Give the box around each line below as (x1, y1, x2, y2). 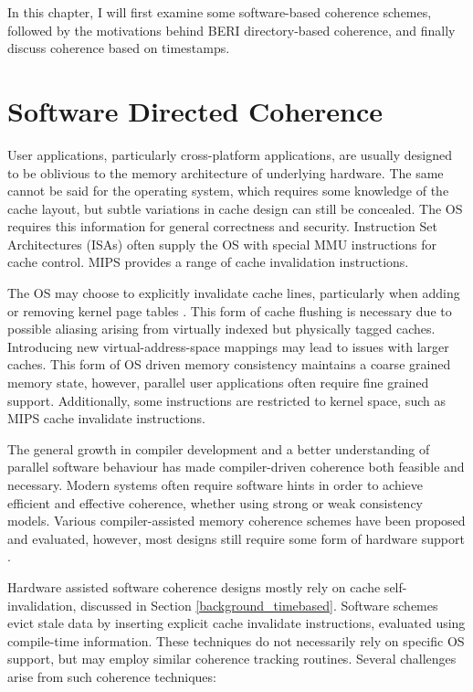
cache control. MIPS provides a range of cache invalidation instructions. (7, 252, 409, 271)
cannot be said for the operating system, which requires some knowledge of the (7, 181, 449, 200)
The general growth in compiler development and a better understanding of (7, 439, 430, 458)
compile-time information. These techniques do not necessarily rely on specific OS (7, 631, 465, 650)
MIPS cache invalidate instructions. (7, 409, 206, 428)
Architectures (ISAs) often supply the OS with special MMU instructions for (7, 234, 437, 253)
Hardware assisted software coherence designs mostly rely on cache (7, 577, 381, 596)
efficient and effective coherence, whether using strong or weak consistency (7, 493, 423, 512)
